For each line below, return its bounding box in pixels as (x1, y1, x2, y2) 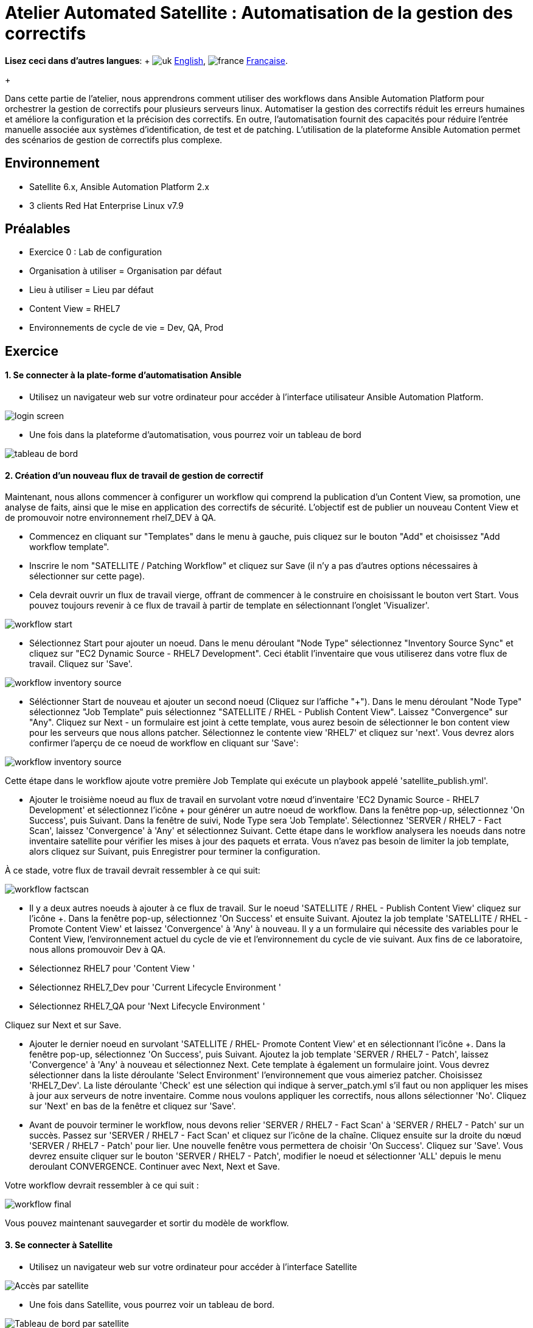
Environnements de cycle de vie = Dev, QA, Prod (29, 322, 224, 333)
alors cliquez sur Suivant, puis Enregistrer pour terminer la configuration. (29, 846, 321, 857)
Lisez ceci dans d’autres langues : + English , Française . (5, 55, 288, 66)
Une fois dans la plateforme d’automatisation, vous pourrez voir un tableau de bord (29, 429, 361, 440)
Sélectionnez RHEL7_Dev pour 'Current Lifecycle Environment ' (29, 982, 281, 993)
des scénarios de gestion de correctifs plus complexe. (5, 134, 223, 145)
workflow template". (29, 542, 110, 553)
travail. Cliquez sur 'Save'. (29, 659, 133, 669)
